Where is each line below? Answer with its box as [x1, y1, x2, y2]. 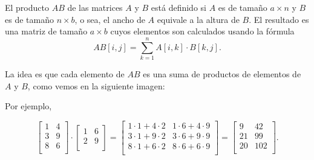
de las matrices [67, 1, 123, 13]
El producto [5, 1, 49, 13]
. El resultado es [249, 13, 309, 25]
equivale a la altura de [157, 13, 240, 25]
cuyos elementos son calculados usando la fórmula [110, 25, 295, 37]
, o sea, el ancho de [74, 13, 145, 25]
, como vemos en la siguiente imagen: [27, 79, 165, 92]
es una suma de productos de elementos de [143, 67, 301, 80]
